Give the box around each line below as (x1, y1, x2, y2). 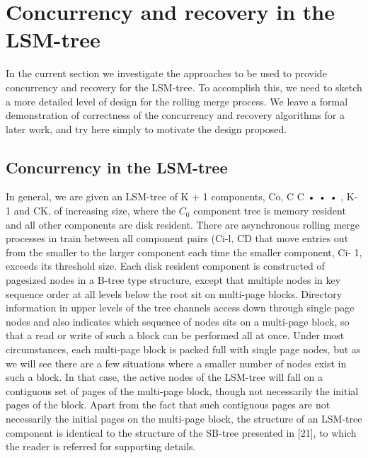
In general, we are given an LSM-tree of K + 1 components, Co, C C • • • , (6, 189, 344, 204)
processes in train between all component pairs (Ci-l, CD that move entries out (6, 231, 349, 246)
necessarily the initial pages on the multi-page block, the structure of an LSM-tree (6, 411, 362, 425)
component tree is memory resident (193, 203, 346, 218)
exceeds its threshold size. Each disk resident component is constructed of (6, 258, 325, 273)
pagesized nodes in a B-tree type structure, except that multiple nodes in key (6, 273, 341, 287)
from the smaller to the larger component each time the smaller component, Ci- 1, (6, 244, 362, 259)
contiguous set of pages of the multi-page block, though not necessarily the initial (6, 383, 359, 398)
